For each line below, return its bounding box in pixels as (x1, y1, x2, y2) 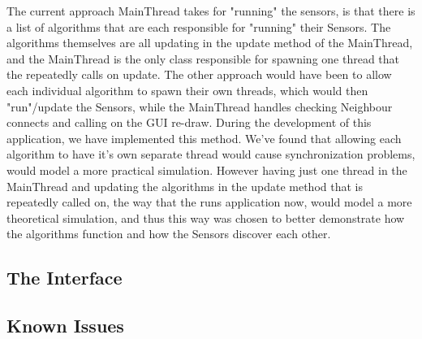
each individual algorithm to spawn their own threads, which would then (6, 81, 368, 98)
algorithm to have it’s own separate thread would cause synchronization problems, (6, 146, 416, 163)
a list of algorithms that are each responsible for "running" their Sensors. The (6, 18, 391, 35)
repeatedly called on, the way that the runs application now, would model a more (6, 193, 412, 211)
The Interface (6, 265, 123, 290)
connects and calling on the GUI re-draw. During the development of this (6, 114, 372, 131)
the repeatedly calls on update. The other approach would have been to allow (6, 66, 392, 83)
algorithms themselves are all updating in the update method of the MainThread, (6, 34, 413, 51)
